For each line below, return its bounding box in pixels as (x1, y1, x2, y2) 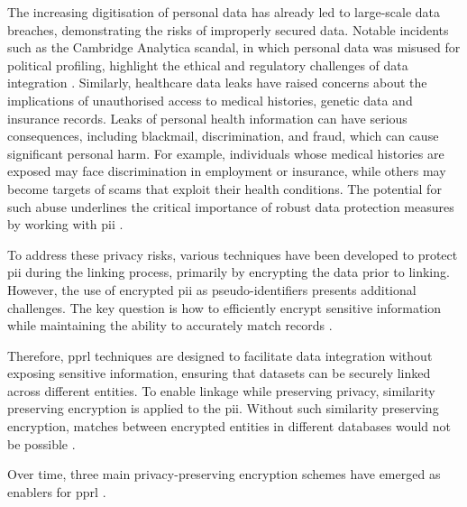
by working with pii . (7, 215, 124, 234)
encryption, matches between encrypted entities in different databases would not (7, 417, 451, 436)
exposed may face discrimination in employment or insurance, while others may (7, 161, 446, 180)
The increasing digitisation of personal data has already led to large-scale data (7, 3, 441, 21)
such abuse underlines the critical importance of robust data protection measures (7, 197, 454, 216)
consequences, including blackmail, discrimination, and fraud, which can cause (7, 126, 439, 145)
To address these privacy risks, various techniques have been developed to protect (7, 244, 458, 263)
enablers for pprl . (7, 482, 106, 501)
